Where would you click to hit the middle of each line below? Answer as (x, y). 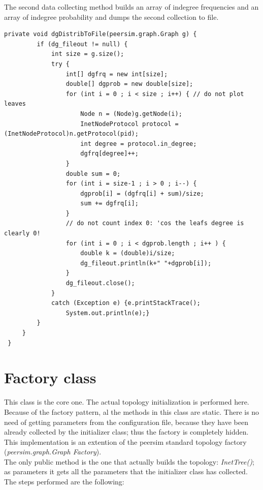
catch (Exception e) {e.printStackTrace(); (126, 303)
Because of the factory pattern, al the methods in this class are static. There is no (132, 411)
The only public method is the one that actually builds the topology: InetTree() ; (129, 461)
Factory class (50, 377)
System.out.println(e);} (108, 313)
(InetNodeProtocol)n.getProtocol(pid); (71, 134)
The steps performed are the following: (64, 482)
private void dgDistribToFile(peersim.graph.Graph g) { (101, 34)
